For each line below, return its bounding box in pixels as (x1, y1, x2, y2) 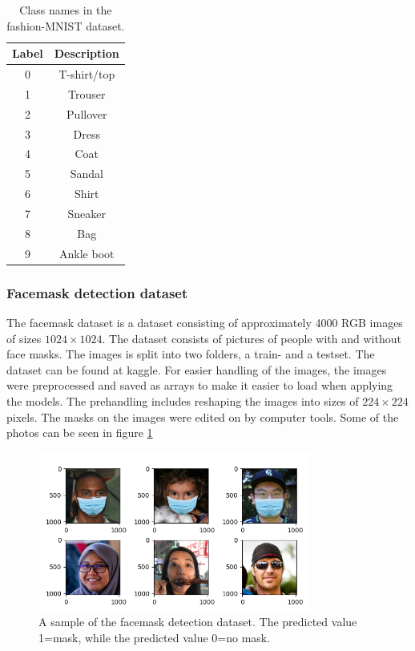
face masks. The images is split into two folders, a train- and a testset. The (6, 346, 375, 362)
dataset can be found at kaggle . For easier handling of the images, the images (6, 361, 387, 378)
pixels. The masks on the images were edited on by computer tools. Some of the (6, 408, 399, 425)
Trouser (68, 85, 106, 102)
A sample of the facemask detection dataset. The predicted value (38, 613, 357, 630)
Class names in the (19, 2, 112, 18)
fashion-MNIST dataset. (6, 17, 125, 34)
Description (54, 45, 119, 62)
